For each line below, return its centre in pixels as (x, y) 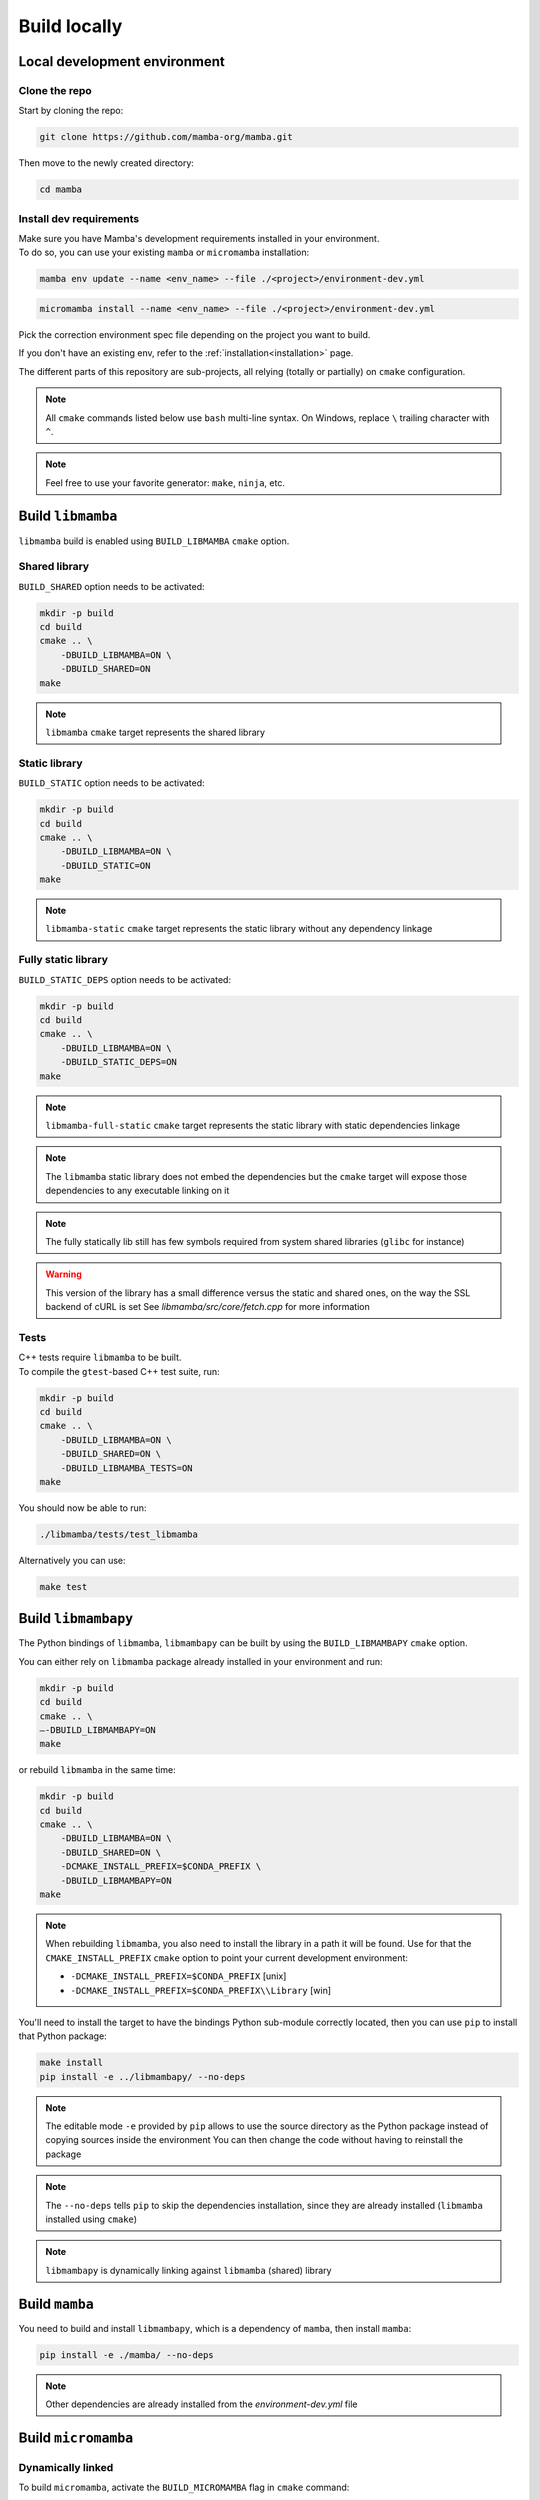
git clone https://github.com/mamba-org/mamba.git (166, 137)
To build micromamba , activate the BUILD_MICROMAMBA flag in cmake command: (184, 2487)
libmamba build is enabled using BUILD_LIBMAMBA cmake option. (154, 541)
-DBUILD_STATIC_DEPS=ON (118, 1062)
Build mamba (56, 2303)
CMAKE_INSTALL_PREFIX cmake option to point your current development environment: (227, 1957)
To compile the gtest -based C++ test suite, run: (119, 1371)
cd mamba (61, 189)
